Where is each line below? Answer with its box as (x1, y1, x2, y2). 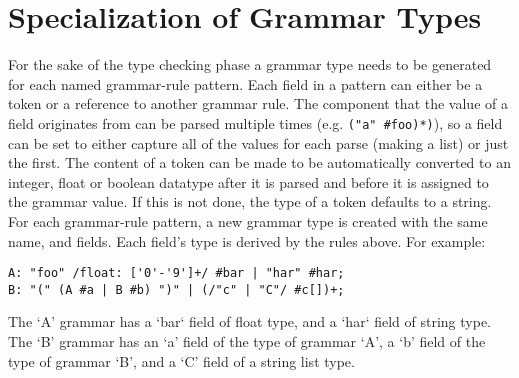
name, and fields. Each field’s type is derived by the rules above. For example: (8, 230, 486, 251)
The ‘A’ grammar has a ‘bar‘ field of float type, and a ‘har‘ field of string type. (8, 311, 491, 332)
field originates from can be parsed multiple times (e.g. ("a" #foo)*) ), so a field (8, 112, 503, 133)
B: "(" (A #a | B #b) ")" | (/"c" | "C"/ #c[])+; (8, 282, 345, 297)
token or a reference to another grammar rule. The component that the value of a (8, 93, 508, 114)
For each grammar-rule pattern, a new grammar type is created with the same (8, 210, 488, 231)
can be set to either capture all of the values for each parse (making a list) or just (8, 132, 509, 153)
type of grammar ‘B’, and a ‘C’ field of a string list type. (8, 350, 355, 371)
